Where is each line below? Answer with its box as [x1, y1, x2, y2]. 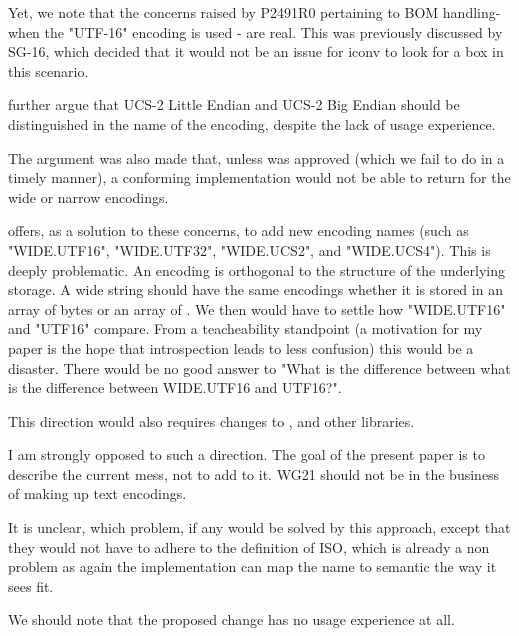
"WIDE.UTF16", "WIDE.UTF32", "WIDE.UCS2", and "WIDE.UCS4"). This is [8, 239, 491, 260]
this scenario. [8, 60, 89, 81]
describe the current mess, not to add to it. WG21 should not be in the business [8, 463, 500, 484]
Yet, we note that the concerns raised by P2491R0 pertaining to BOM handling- [8, 2, 501, 22]
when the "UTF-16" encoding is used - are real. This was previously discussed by [8, 21, 503, 42]
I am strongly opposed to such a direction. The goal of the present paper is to [8, 444, 485, 465]
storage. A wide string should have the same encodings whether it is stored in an [8, 279, 503, 300]
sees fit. [8, 575, 54, 596]
